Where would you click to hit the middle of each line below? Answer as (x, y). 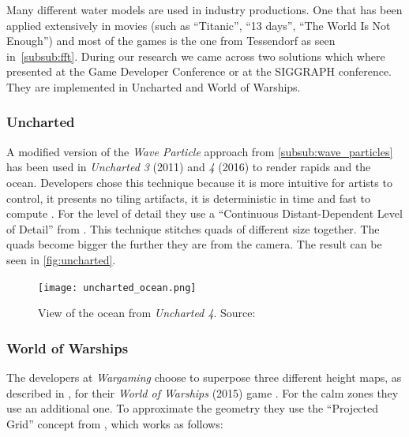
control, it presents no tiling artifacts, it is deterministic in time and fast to (189, 198)
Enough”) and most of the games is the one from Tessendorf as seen (171, 41)
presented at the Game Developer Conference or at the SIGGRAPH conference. (199, 71)
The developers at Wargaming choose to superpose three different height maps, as (204, 377)
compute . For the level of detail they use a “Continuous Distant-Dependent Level (204, 213)
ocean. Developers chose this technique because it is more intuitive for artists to (199, 182)
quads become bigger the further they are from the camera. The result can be (194, 244)
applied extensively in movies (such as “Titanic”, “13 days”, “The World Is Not (199, 25)
